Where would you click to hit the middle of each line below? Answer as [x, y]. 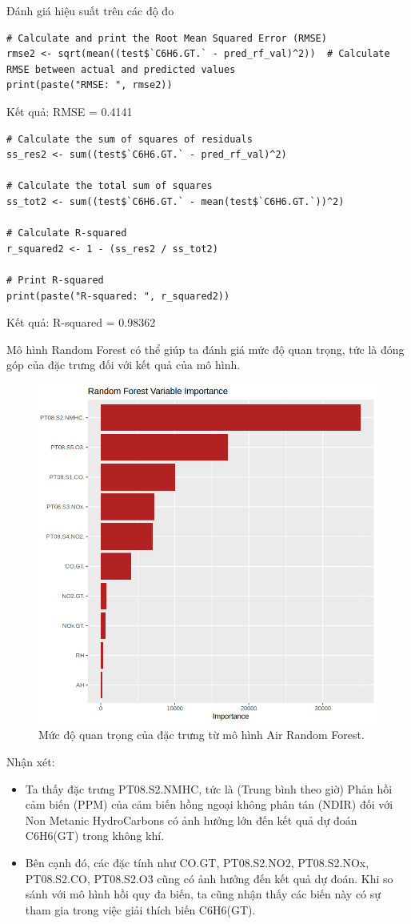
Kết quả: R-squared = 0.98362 [81, 322]
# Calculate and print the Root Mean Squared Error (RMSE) [167, 38]
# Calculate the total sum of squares [110, 186]
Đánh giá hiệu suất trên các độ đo [90, 10]
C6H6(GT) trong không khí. [95, 836]
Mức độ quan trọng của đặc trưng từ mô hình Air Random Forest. [202, 735]
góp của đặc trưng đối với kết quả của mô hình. [124, 365]
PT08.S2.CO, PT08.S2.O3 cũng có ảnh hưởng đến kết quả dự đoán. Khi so [209, 878]
